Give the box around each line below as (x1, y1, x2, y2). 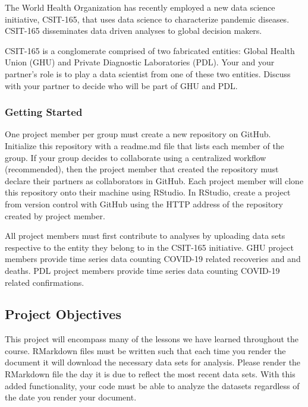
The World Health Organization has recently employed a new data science (5, 1, 275, 13)
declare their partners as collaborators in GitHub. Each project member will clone (5, 174, 304, 187)
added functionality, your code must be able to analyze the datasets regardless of (5, 379, 300, 392)
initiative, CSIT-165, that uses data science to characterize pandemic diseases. (5, 12, 290, 25)
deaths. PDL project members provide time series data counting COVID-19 (5, 264, 280, 276)
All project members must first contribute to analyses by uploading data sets (5, 229, 285, 242)
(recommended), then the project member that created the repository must (5, 163, 279, 175)
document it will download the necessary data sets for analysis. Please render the (5, 356, 301, 368)
